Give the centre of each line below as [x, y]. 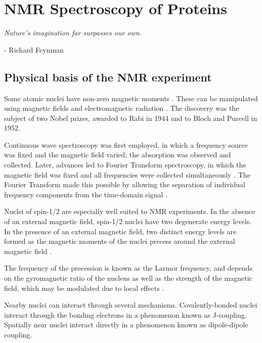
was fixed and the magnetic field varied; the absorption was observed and [118, 155]
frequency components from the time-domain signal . [86, 194]
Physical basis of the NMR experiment [108, 77]
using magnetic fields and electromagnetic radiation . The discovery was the [122, 108]
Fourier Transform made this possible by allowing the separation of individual [125, 184]
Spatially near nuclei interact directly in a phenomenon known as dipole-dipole [126, 325]
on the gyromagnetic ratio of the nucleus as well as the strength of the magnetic [128, 278]
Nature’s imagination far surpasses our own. [73, 33]
